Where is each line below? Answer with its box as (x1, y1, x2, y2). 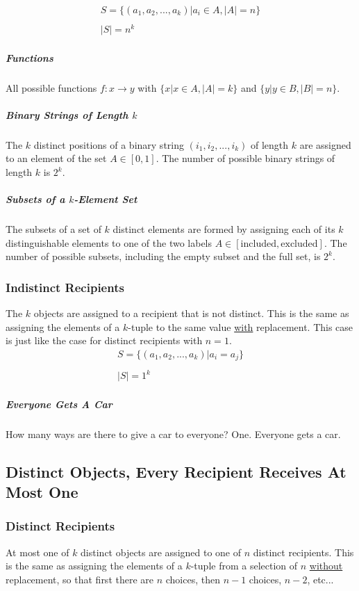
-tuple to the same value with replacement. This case (128, 319, 353, 334)
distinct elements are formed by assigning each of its (112, 222, 335, 236)
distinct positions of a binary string (33, 137, 184, 152)
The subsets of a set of (6, 222, 101, 236)
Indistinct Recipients (6, 278, 124, 295)
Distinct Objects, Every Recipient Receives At (6, 460, 347, 482)
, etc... (307, 572, 334, 586)
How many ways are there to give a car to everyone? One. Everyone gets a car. (6, 426, 341, 441)
